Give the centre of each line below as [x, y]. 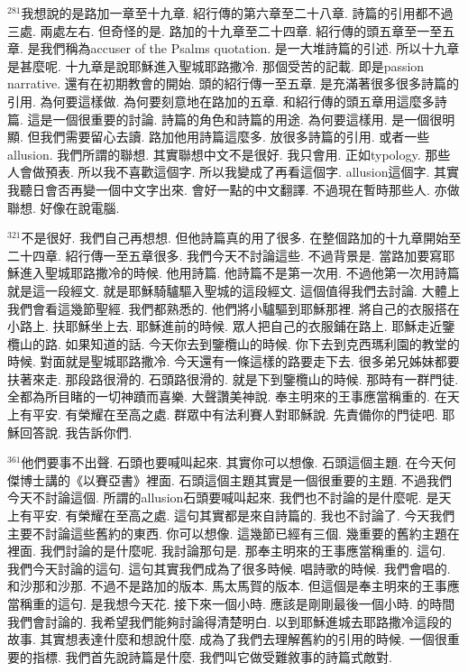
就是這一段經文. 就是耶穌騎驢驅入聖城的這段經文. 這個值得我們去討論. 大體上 [234, 290]
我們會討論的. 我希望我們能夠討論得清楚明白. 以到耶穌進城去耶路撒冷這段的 [230, 621]
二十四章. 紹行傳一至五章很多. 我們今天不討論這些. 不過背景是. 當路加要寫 [225, 255]
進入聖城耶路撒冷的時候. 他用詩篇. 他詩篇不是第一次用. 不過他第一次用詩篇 [239, 273]
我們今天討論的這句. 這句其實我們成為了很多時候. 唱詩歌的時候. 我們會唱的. [229, 568]
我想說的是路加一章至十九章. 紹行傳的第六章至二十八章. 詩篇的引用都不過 [237, 13]
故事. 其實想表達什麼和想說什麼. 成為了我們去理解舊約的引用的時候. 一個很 [227, 639]
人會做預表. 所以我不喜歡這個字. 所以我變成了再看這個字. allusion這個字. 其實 [233, 172]
